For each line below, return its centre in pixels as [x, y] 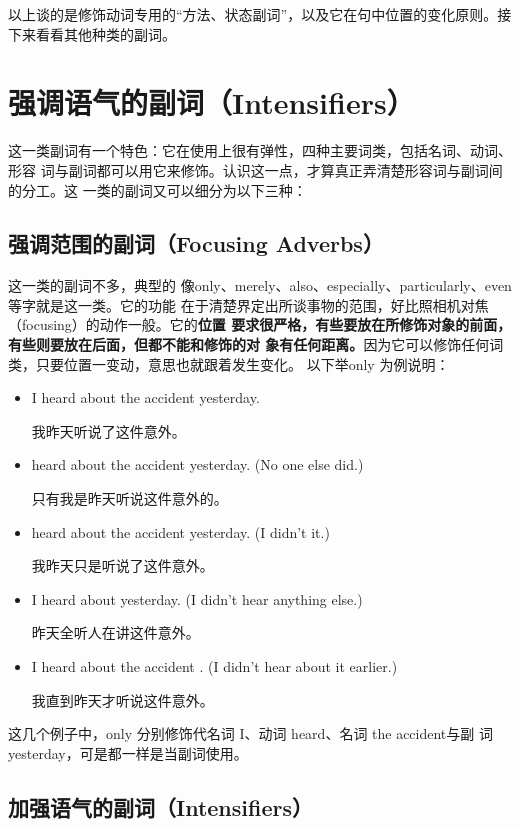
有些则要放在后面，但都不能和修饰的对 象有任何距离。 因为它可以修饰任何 [249, 344]
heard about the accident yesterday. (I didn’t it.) [180, 531]
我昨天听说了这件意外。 [108, 430]
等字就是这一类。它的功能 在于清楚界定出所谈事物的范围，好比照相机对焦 [248, 304]
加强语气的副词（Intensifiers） [160, 806]
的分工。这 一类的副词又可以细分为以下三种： [157, 189]
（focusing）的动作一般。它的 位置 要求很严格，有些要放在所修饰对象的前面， [260, 324]
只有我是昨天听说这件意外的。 [129, 498]
